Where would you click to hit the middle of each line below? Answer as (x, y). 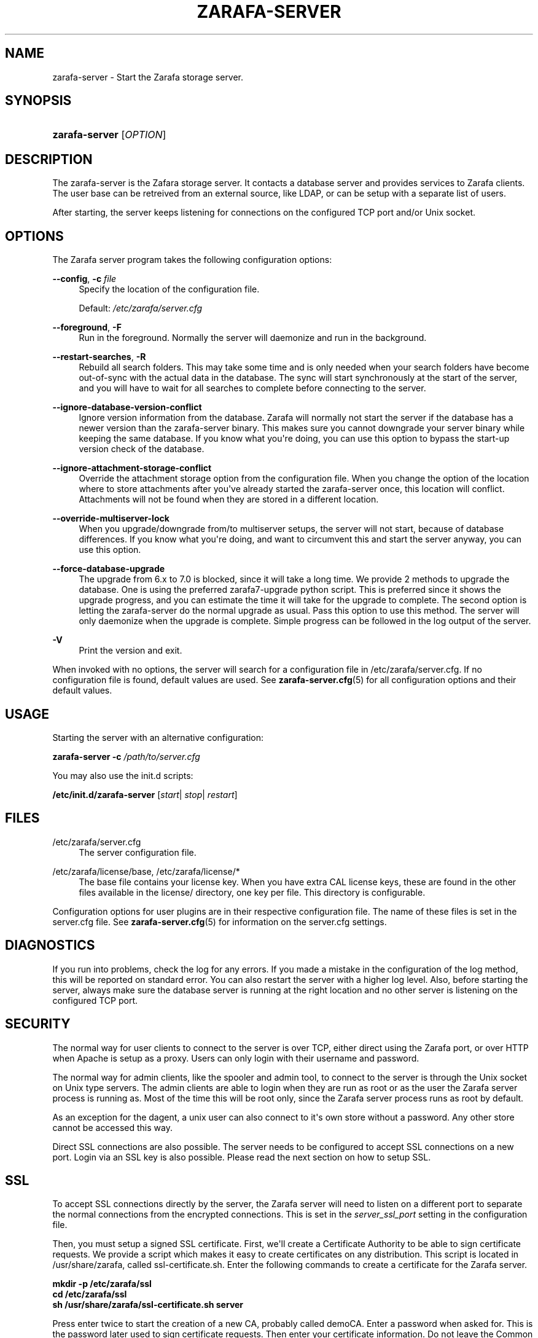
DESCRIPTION (49, 159)
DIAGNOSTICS (50, 945)
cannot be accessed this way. (112, 1127)
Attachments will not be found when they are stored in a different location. (229, 499)
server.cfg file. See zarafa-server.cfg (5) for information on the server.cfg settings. (220, 921)
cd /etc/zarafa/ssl (90, 1294)
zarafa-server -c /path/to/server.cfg (126, 756)
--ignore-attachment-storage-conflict (132, 468)
